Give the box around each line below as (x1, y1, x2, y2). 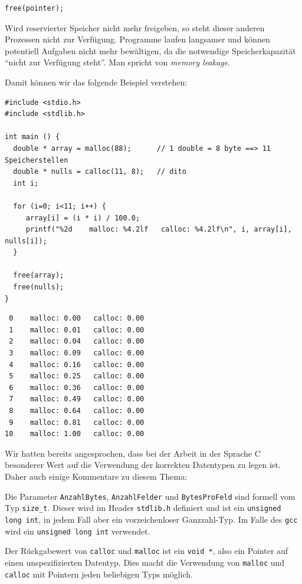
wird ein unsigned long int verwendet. (5, 524, 150, 537)
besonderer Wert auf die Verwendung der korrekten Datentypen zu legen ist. (5, 458, 281, 471)
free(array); (13, 271, 64, 280)
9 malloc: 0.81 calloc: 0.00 (9, 418, 145, 427)
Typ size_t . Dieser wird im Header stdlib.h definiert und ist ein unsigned (5, 501, 281, 514)
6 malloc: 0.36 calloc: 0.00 (9, 383, 145, 392)
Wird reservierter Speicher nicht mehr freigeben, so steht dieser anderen (5, 21, 265, 34)
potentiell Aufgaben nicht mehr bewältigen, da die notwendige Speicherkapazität (5, 44, 296, 57)
